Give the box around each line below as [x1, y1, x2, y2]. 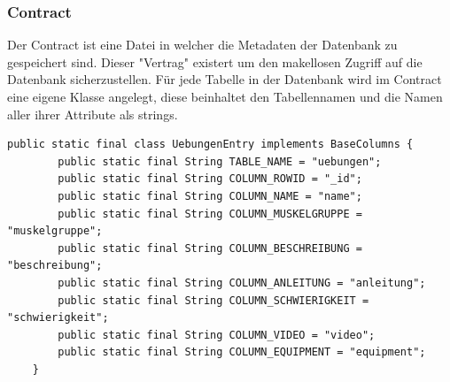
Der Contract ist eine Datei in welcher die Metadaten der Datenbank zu [7, 35, 398, 54]
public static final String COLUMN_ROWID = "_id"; [58, 172, 362, 186]
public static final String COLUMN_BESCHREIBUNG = [58, 241, 362, 255]
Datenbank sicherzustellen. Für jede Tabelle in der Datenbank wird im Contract [7, 70, 442, 88]
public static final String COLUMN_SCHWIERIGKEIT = [58, 294, 369, 307]
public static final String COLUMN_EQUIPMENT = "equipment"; [58, 346, 426, 359]
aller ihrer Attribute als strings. [7, 104, 178, 123]
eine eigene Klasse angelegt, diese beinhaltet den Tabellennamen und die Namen [7, 88, 443, 105]
